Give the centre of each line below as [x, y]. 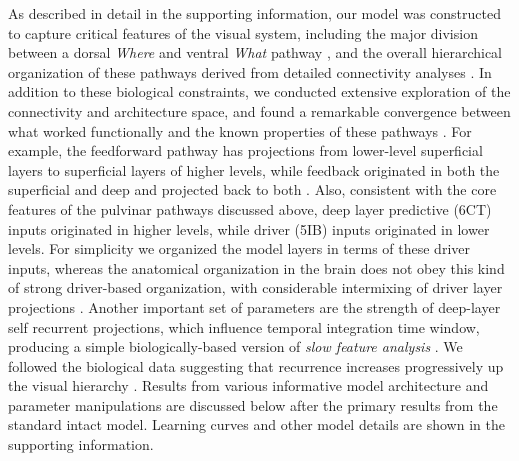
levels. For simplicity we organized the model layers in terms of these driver [239, 248]
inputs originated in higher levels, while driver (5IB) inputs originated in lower [249, 228]
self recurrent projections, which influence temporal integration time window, [244, 326]
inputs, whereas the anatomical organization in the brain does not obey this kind [256, 267]
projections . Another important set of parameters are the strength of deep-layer [254, 306]
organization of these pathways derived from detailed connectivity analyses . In [250, 71]
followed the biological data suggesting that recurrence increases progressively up [256, 365]
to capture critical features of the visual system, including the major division [243, 32]
